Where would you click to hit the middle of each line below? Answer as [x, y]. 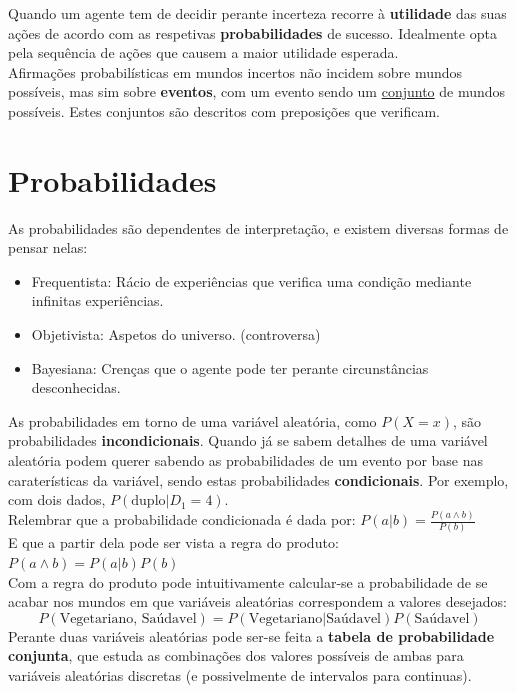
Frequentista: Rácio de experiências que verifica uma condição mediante [251, 280]
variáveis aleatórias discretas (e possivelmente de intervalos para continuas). [240, 675]
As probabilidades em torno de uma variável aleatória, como [192, 420]
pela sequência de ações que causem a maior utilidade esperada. [203, 52]
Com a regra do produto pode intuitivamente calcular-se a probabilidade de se [248, 581]
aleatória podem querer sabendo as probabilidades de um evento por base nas [246, 460]
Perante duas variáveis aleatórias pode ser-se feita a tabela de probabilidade [251, 635]
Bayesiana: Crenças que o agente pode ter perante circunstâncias [230, 367]
